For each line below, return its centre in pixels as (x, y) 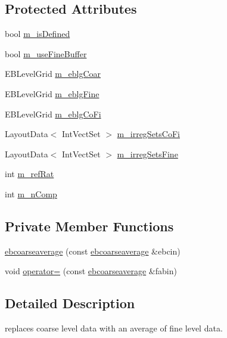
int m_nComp (31, 193)
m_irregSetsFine (147, 154)
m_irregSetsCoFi (148, 134)
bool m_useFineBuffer (46, 53)
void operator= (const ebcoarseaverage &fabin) (91, 271)
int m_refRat (29, 174)
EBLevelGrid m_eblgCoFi (53, 114)
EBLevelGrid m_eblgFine (52, 93)
